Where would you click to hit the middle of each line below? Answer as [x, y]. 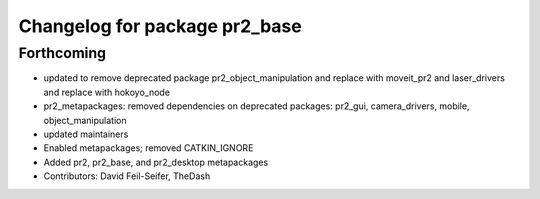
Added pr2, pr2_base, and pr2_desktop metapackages [156, 162]
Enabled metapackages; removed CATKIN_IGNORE [148, 148]
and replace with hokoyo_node [106, 92]
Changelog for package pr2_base [160, 26]
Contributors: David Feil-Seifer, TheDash [127, 176]
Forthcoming [62, 53]
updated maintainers [86, 134]
